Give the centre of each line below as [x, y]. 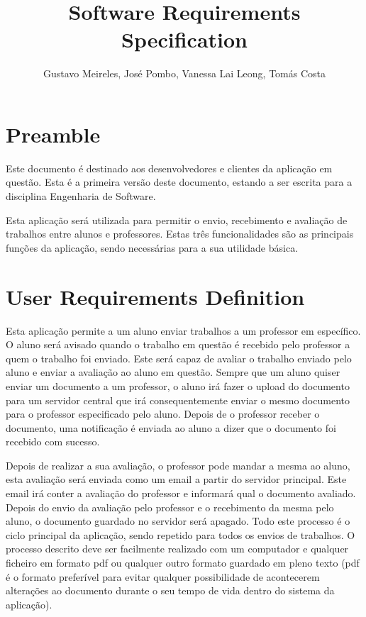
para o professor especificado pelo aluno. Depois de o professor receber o [163, 414]
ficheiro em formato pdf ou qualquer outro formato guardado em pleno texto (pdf [183, 563]
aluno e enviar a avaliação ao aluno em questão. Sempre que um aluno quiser [173, 372]
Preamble [53, 134]
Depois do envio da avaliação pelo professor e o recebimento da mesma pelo [170, 507]
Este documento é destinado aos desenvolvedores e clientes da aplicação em [169, 168]
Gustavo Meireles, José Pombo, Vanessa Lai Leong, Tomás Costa [184, 73]
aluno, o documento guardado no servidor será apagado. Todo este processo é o [178, 521]
